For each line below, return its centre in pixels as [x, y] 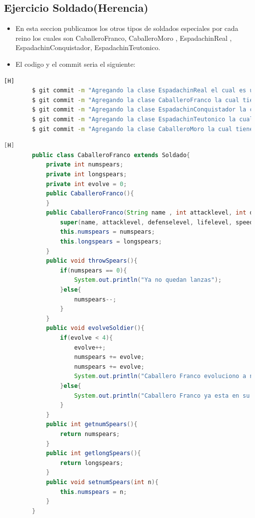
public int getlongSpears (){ [93, 453]
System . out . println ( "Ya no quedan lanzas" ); [148, 280]
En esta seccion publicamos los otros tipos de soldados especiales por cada [127, 28]
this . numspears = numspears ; [107, 232]
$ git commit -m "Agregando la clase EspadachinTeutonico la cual [143, 119]
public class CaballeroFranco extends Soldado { [111, 155]
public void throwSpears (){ [92, 261]
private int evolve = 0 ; [86, 184]
